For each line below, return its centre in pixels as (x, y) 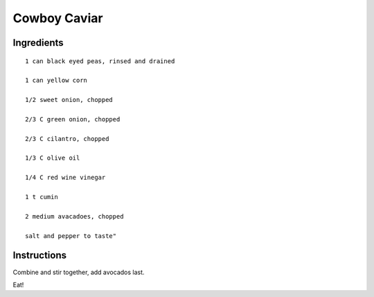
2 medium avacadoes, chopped (74, 216)
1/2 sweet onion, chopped (69, 100)
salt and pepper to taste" (71, 236)
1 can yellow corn (56, 80)
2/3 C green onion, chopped (73, 119)
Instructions (40, 256)
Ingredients (38, 43)
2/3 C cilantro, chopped (67, 138)
